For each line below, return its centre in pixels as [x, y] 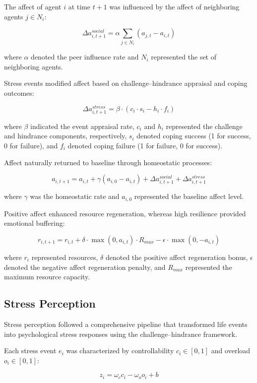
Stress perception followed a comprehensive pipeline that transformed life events [126, 324]
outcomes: [19, 93]
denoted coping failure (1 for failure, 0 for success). [145, 145]
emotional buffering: [34, 223]
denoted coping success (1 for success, [194, 136]
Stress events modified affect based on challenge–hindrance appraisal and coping [126, 83]
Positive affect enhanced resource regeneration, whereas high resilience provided [125, 213]
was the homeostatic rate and [75, 196]
